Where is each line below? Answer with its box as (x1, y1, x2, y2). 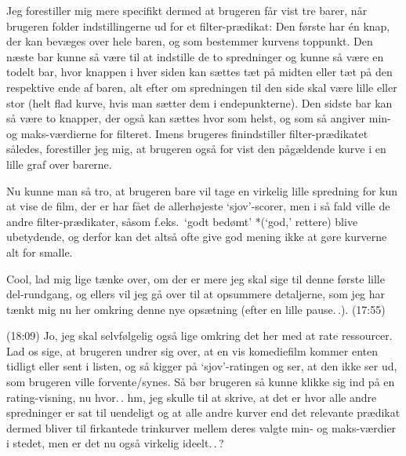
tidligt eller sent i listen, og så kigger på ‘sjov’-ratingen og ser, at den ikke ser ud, (6, 358, 397, 374)
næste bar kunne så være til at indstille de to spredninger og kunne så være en (6, 48, 384, 64)
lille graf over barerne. (6, 155, 112, 172)
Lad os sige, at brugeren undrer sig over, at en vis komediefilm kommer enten (6, 342, 378, 359)
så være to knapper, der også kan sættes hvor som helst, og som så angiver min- (6, 110, 391, 126)
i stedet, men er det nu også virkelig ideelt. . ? (6, 435, 224, 451)
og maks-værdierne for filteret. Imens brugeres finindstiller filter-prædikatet (6, 125, 368, 141)
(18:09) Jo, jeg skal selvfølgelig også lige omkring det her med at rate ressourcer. (6, 327, 393, 344)
